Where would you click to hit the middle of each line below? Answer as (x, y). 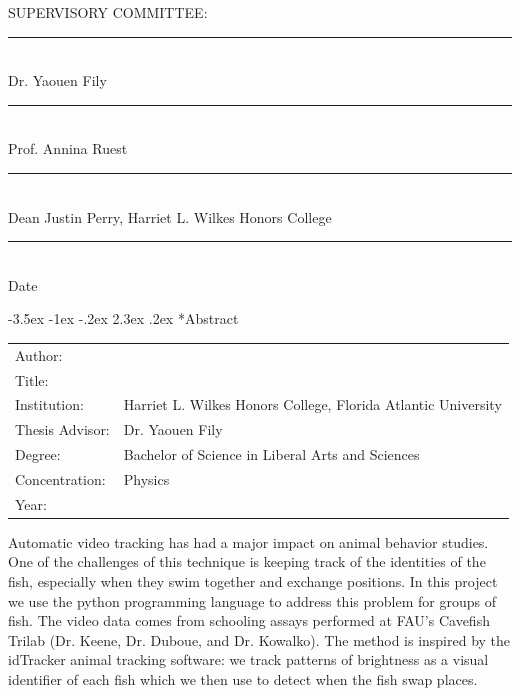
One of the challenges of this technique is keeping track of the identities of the (247, 561)
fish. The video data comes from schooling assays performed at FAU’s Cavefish (249, 620)
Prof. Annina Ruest (68, 148)
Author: (39, 354)
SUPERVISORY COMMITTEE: (108, 12)
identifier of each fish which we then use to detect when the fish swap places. (243, 679)
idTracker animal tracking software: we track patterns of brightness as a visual (248, 659)
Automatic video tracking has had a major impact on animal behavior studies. (248, 541)
